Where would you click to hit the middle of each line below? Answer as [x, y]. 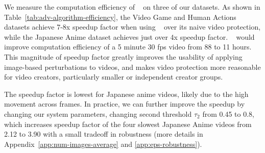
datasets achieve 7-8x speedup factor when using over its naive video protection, [132, 27]
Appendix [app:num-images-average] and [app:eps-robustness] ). [103, 144]
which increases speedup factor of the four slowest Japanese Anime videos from [128, 124]
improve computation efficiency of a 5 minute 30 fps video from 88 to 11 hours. [128, 47]
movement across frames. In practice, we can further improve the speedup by [125, 104]
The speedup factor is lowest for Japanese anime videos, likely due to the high [126, 94]
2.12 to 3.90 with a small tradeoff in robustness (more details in [104, 134]
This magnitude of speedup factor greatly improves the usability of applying [123, 56]
